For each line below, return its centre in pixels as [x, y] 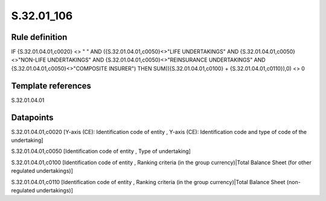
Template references [51, 85]
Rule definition [39, 37]
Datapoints [32, 117]
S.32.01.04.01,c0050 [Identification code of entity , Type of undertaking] [101, 152]
